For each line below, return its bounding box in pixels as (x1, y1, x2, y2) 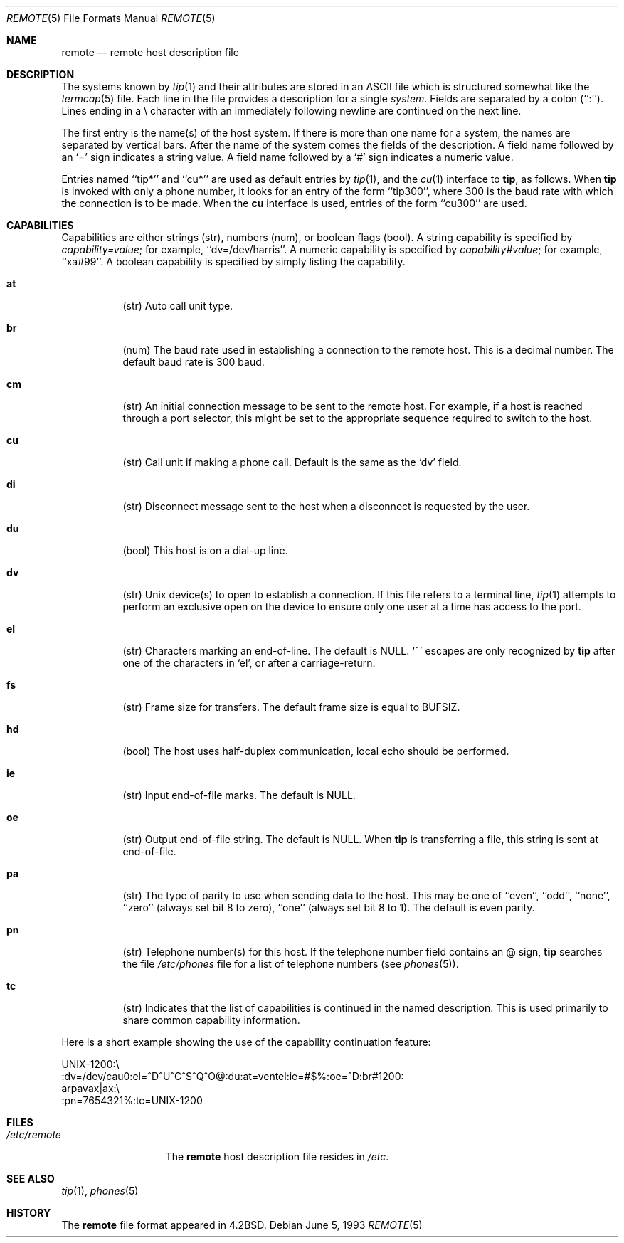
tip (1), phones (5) (61, 1185, 139, 1197)
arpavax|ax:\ (61, 1082, 120, 1094)
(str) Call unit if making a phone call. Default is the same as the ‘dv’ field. (122, 456, 462, 468)
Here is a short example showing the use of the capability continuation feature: (61, 1036, 431, 1048)
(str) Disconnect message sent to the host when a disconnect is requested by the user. (122, 500, 530, 512)
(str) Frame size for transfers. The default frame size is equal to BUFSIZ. (122, 701, 460, 713)
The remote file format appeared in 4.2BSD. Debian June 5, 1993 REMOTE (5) (61, 1219, 423, 1231)
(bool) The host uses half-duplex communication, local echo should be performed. (122, 745, 509, 757)
